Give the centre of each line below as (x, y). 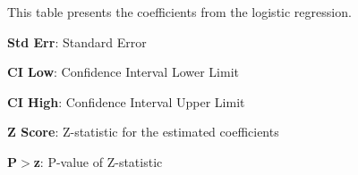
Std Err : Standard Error (77, 42)
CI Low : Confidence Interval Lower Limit (123, 72)
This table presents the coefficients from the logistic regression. (179, 12)
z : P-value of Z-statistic (98, 161)
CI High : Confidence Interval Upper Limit (126, 101)
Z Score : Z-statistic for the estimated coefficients (143, 132)
